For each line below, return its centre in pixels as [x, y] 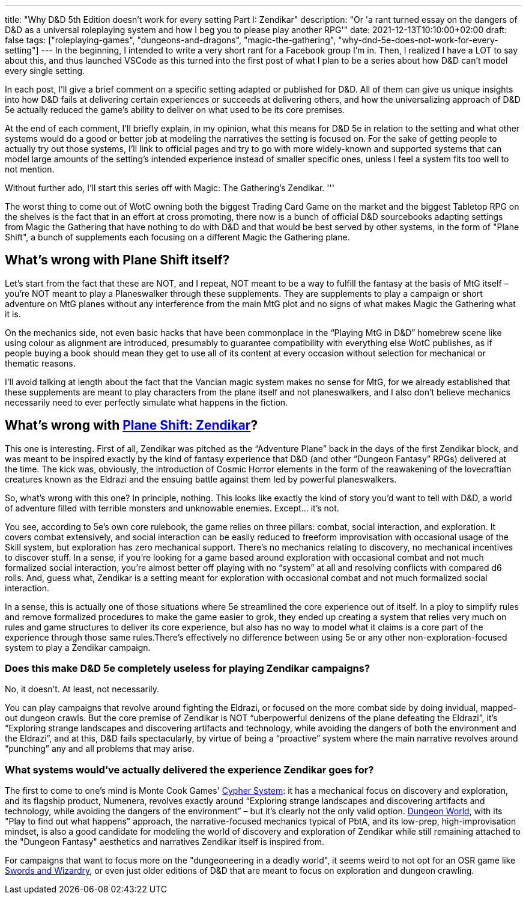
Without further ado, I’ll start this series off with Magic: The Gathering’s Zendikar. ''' [170, 188]
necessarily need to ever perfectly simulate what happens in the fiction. [147, 402]
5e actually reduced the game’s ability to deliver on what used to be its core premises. [175, 110]
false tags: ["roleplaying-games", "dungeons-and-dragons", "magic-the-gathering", [171, 40]
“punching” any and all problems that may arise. [100, 749]
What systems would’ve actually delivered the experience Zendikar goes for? [189, 769]
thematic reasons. [40, 363]
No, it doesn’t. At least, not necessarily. [82, 689]
